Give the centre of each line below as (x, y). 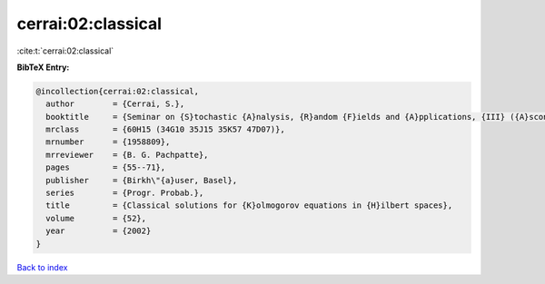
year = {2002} (99, 231)
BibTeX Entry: (43, 67)
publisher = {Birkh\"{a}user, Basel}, (142, 180)
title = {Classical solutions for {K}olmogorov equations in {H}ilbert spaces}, (249, 206)
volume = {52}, (96, 218)
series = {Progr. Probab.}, (125, 193)
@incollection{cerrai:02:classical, (118, 91)
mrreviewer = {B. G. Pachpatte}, (127, 155)
